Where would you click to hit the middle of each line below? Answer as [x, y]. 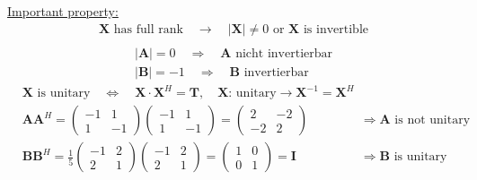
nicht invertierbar [284, 53]
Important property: [63, 11]
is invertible [336, 29]
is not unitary [433, 120]
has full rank [148, 29]
